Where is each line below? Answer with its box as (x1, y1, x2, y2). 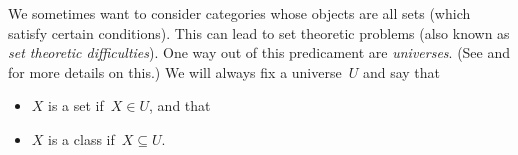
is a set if (48, 95, 104, 116)
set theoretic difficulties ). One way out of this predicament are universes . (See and (8, 42, 511, 63)
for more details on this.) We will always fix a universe (8, 61, 342, 82)
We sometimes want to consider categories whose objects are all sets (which (8, 3, 471, 23)
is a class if (48, 128, 115, 149)
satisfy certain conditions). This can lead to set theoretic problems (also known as (8, 22, 510, 43)
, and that (149, 95, 211, 116)
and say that (362, 61, 441, 82)
